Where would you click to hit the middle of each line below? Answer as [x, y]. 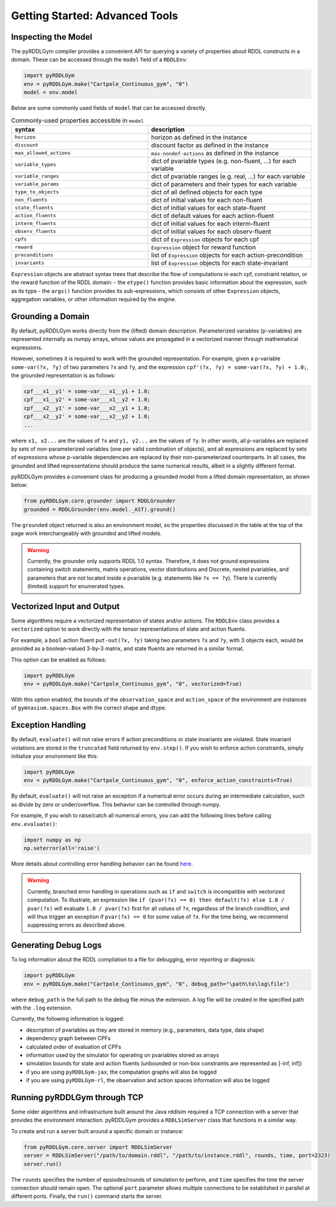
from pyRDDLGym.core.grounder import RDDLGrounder [100, 501]
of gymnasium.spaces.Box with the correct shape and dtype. [89, 708]
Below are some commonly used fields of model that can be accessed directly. [109, 108]
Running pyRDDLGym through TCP [77, 1097]
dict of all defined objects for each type [207, 192]
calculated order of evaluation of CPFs [73, 1047]
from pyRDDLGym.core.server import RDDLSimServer [98, 1147]
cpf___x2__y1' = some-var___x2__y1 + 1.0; [87, 408]
